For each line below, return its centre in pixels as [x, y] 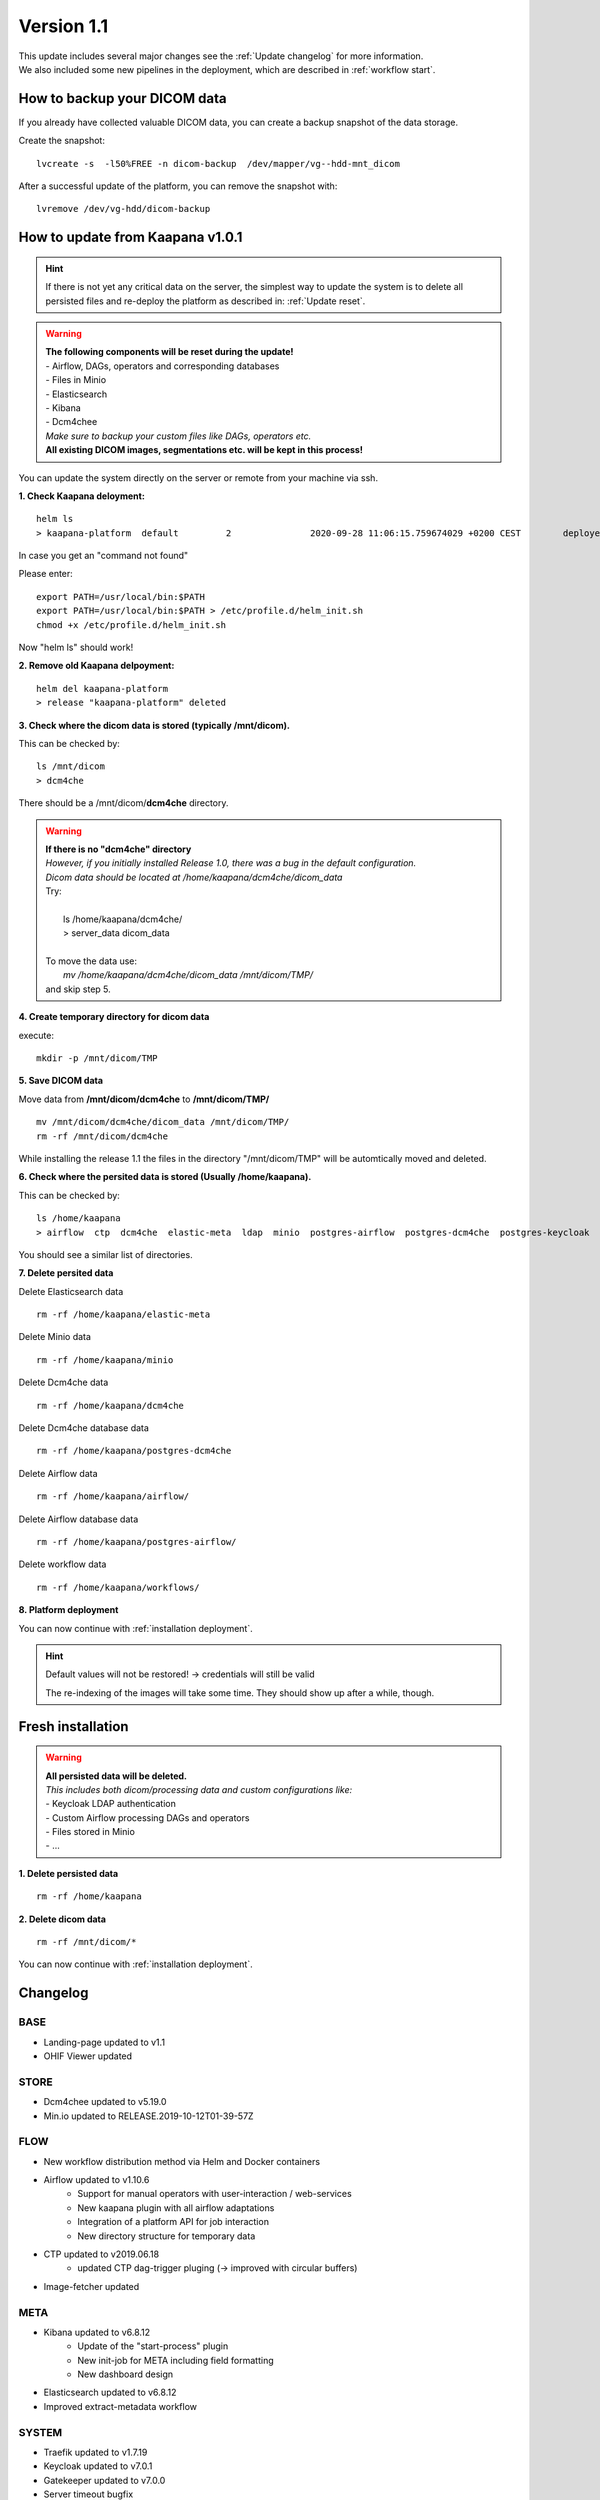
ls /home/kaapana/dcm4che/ [123, 919]
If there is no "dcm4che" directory [118, 849]
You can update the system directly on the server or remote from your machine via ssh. [198, 477]
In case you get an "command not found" [103, 556]
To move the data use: [91, 961]
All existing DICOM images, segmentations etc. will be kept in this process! [204, 450]
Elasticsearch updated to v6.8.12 [110, 2392]
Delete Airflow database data [78, 1519]
